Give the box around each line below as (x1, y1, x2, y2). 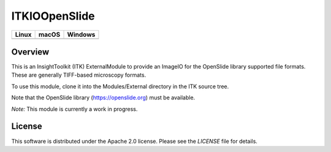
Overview (11, 47, 50, 57)
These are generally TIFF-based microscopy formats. (11, 71, 146, 79)
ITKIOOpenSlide (11, 9, 95, 23)
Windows (67, 30, 96, 39)
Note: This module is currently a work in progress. (11, 105, 138, 113)
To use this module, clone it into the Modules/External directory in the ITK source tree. (11, 83, 229, 90)
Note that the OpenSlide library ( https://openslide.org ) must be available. (11, 94, 196, 101)
